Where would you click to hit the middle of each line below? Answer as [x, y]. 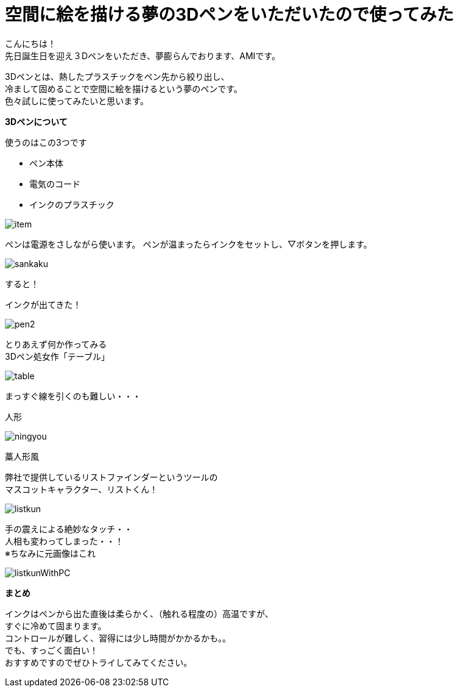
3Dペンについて [36, 121]
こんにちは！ [30, 43]
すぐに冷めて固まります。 [56, 626]
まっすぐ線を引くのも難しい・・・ [73, 396]
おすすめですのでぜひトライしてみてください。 [99, 662]
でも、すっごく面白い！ [52, 650]
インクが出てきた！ [43, 304]
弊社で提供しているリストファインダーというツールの [111, 477]
